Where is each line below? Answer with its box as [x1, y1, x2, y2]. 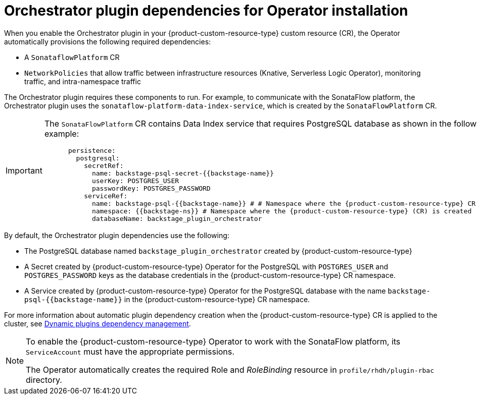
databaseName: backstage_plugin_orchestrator [91, 214, 262, 222]
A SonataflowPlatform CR [24, 52, 120, 62]
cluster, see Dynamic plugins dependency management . [4, 319, 191, 328]
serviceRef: [84, 192, 128, 200]
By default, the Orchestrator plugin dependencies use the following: [4, 231, 229, 240]
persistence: [68, 146, 116, 154]
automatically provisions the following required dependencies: [4, 37, 211, 46]
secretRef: [84, 161, 124, 169]
